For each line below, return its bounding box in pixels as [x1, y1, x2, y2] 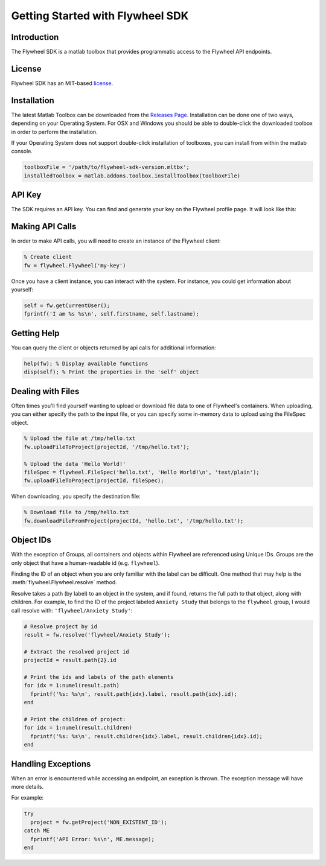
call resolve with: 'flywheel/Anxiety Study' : [11, 607, 133, 614]
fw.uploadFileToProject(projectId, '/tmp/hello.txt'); [24, 444, 190, 450]
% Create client [24, 253, 72, 261]
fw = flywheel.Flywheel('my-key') [24, 262, 126, 269]
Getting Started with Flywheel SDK [11, 9, 189, 22]
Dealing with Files [11, 386, 80, 396]
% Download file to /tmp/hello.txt [24, 509, 129, 516]
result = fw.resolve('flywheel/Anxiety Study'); [24, 631, 171, 638]
